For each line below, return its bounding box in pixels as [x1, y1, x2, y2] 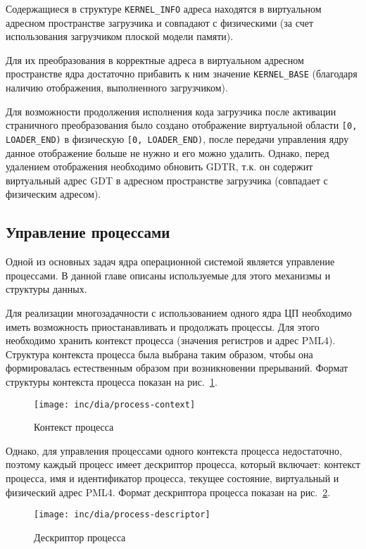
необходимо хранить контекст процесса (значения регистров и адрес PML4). [6, 333, 336, 348]
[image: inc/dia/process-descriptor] [34, 510, 210, 520]
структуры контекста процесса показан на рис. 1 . [6, 374, 217, 389]
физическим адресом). [6, 187, 101, 201]
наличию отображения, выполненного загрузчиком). [6, 80, 228, 95]
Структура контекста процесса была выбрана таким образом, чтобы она [6, 346, 313, 361]
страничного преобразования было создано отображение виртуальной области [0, [6, 118, 358, 132]
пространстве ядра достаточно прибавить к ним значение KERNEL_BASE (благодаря [6, 66, 358, 81]
